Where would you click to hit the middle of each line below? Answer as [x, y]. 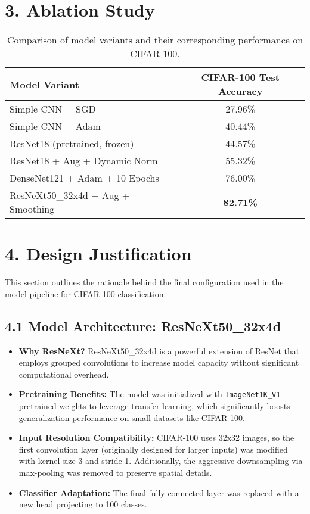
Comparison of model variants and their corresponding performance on [155, 40]
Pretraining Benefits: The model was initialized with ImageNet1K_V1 [150, 394]
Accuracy [240, 91]
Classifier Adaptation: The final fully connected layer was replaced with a [159, 492]
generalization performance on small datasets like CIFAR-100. [132, 417]
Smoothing [32, 209]
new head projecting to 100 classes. [83, 504]
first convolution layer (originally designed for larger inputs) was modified [153, 449]
